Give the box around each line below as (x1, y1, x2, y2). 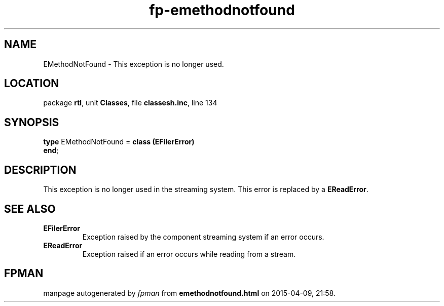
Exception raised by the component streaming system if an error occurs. (82, 232, 324, 241)
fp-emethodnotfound (149, 2, 295, 19)
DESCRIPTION (4, 163, 77, 176)
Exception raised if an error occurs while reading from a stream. (82, 249, 296, 258)
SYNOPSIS (4, 116, 59, 129)
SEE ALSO (4, 202, 56, 215)
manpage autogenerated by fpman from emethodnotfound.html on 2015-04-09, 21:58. (43, 288, 336, 297)
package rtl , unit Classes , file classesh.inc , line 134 (43, 98, 217, 107)
